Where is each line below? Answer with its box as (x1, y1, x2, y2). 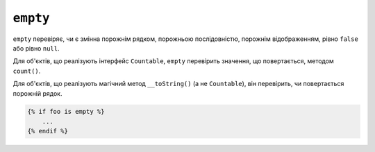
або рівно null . (12, 44, 60, 52)
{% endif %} (27, 127, 69, 135)
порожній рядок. (12, 89, 62, 97)
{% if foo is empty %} (27, 108, 105, 116)
